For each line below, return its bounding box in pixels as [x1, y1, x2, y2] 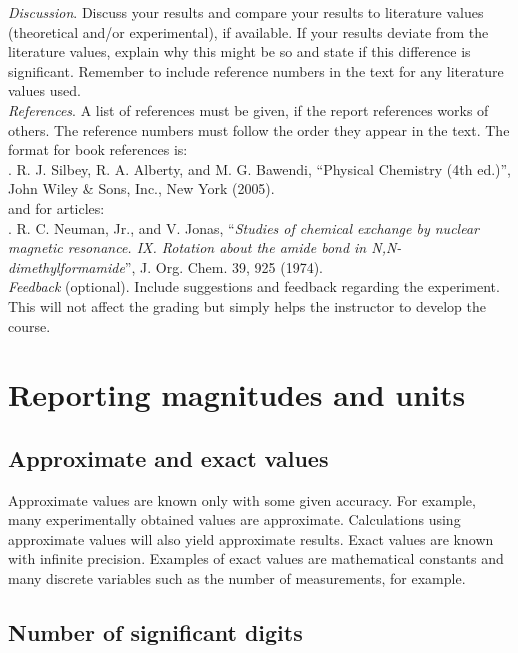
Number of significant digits [8, 617, 303, 648]
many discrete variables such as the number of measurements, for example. [8, 568, 466, 589]
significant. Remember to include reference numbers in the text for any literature [8, 60, 504, 81]
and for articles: [8, 197, 105, 218]
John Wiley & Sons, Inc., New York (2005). [8, 178, 275, 199]
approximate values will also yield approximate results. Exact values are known [8, 528, 494, 549]
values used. [8, 80, 81, 101]
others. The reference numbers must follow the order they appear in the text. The [8, 119, 510, 140]
